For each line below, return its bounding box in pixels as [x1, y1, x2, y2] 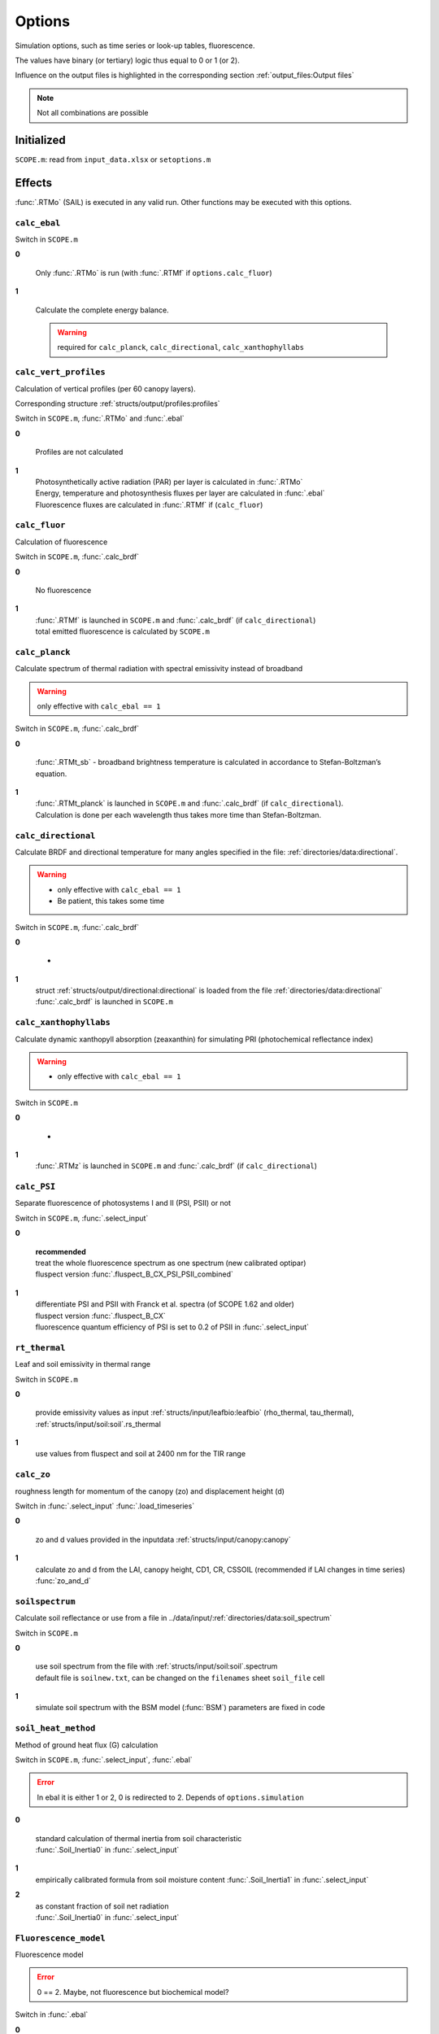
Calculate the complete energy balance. [35, 305, 170, 315]
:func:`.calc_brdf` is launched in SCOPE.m [35, 997, 174, 1006]
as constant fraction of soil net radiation [35, 1901, 169, 1911]
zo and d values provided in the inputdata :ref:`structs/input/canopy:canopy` [35, 1534, 292, 1544]
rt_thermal [15, 1342, 66, 1353]
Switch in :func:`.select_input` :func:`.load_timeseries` [15, 1501, 195, 1511]
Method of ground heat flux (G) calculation [15, 1739, 159, 1749]
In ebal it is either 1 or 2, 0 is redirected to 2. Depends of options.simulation [37, 1792, 304, 1802]
